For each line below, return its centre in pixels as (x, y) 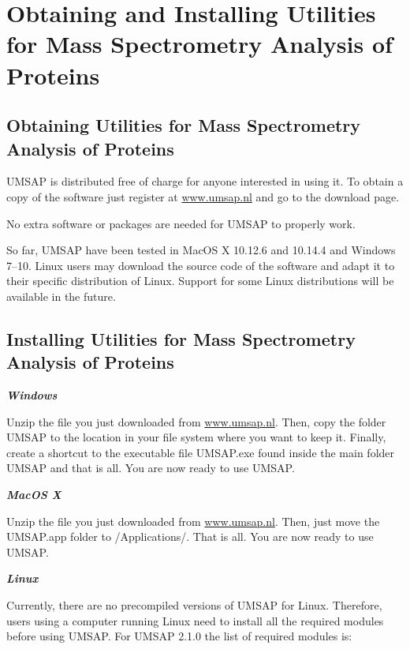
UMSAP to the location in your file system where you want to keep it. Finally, (196, 437)
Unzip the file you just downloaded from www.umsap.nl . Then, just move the (193, 521)
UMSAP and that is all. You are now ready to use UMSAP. (151, 468)
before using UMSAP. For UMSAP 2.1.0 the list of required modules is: (179, 636)
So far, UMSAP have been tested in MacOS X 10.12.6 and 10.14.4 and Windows (201, 250)
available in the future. (61, 296)
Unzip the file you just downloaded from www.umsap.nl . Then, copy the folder (196, 421)
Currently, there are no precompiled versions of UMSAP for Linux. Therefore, (194, 605)
